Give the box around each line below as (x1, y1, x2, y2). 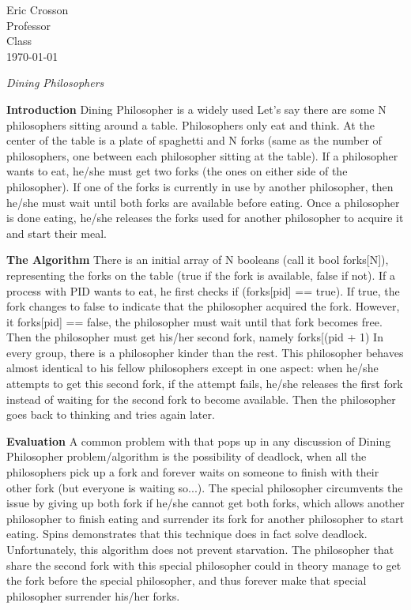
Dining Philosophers (6, 74, 104, 91)
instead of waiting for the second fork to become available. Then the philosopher (6, 390, 396, 407)
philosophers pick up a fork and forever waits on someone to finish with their (6, 464, 379, 480)
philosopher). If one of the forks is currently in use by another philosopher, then (6, 178, 394, 194)
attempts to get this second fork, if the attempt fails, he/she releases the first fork (6, 375, 403, 392)
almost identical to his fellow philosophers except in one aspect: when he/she (6, 360, 379, 376)
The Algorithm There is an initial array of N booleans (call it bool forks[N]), (6, 251, 389, 268)
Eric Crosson (6, 2, 69, 17)
